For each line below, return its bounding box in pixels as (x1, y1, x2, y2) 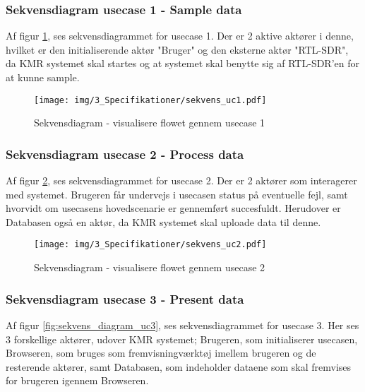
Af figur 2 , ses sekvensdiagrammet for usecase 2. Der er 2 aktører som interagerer (6, 173, 357, 188)
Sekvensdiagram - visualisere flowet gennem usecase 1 (34, 115, 265, 130)
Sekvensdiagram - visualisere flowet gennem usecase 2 (34, 260, 265, 275)
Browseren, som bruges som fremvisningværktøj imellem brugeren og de (6, 345, 316, 360)
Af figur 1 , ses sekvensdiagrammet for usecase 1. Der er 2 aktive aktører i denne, (6, 28, 354, 43)
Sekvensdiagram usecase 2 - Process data (6, 145, 244, 162)
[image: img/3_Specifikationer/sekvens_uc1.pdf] (34, 95, 267, 105)
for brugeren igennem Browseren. (6, 373, 149, 388)
